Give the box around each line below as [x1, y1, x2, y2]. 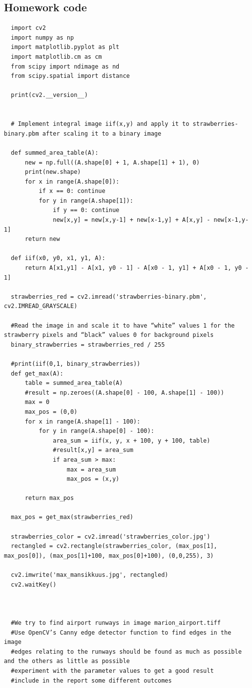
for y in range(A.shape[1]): [39, 197, 133, 204]
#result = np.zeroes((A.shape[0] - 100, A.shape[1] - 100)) [24, 389, 225, 396]
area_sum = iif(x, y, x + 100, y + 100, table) [53, 437, 210, 444]
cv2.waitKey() [11, 581, 57, 588]
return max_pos [24, 495, 74, 502]
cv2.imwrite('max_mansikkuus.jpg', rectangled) [11, 571, 168, 579]
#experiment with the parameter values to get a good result [11, 667, 214, 674]
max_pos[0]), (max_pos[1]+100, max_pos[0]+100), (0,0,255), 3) [4, 552, 214, 559]
